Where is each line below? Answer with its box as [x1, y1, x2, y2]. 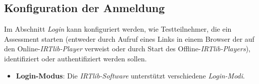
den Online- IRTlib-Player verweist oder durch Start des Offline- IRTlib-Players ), [4, 43, 250, 54]
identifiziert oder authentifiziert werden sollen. [4, 53, 147, 63]
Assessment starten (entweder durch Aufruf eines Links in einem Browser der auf [4, 33, 254, 44]
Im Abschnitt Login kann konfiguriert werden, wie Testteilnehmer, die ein [4, 24, 232, 34]
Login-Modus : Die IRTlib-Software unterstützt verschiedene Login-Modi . [16, 70, 245, 80]
